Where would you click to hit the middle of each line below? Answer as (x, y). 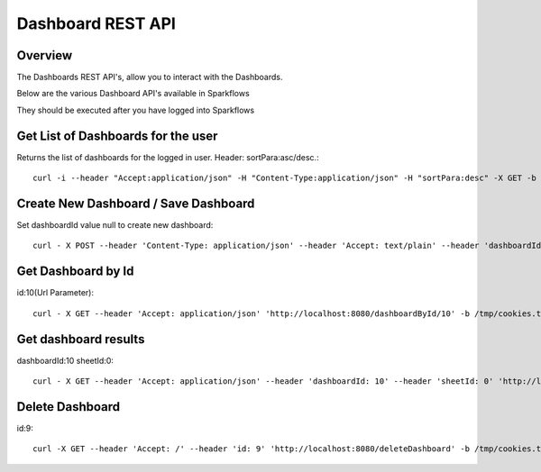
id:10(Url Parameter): (55, 293)
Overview (45, 55)
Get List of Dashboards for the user (117, 136)
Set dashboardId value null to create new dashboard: (115, 225)
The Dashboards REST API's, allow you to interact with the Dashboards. (150, 77)
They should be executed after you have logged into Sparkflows (136, 110)
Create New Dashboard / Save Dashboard (136, 203)
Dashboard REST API (96, 23)
